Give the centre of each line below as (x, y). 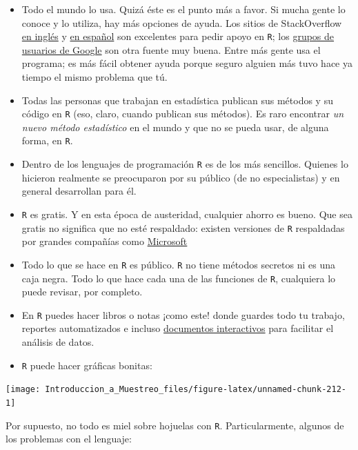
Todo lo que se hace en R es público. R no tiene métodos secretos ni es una (179, 264)
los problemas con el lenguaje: (69, 439)
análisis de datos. (58, 342)
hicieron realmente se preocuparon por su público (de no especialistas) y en (181, 177)
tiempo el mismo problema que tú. (95, 77)
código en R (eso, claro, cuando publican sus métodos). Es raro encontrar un (183, 114)
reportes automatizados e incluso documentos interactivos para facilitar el (178, 328)
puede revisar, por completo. (82, 292)
